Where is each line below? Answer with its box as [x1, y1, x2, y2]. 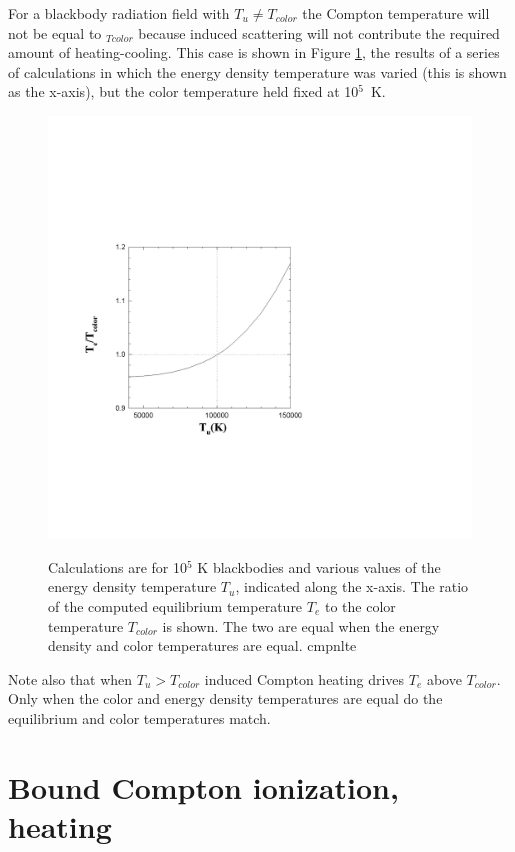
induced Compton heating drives [204, 668, 405, 689]
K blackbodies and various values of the [197, 556, 441, 577]
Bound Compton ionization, [8, 766, 399, 807]
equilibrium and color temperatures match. [8, 707, 271, 728]
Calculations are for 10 [48, 556, 187, 577]
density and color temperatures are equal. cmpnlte [48, 635, 357, 656]
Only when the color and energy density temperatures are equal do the [8, 688, 443, 709]
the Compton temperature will [302, 3, 490, 23]
